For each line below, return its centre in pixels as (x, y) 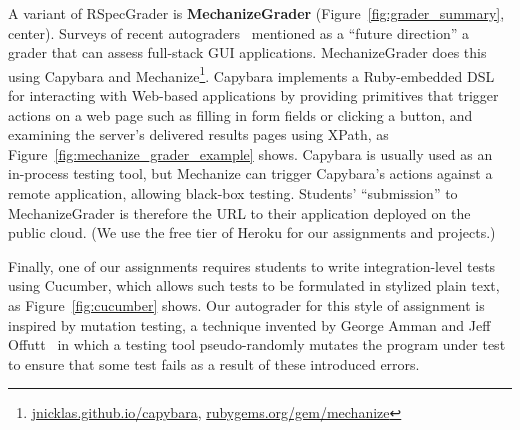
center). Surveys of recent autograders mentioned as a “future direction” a (238, 32)
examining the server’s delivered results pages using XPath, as (198, 134)
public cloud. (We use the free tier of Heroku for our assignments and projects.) (252, 232)
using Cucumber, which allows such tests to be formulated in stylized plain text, (254, 285)
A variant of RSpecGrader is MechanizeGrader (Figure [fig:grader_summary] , (256, 13)
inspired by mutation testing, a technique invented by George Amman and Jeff (249, 324)
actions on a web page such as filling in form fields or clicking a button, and (240, 114)
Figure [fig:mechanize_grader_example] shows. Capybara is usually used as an (250, 153)
